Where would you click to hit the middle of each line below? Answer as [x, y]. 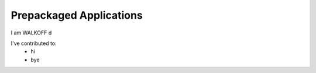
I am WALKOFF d [31, 33]
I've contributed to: [34, 43]
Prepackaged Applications [77, 15]
